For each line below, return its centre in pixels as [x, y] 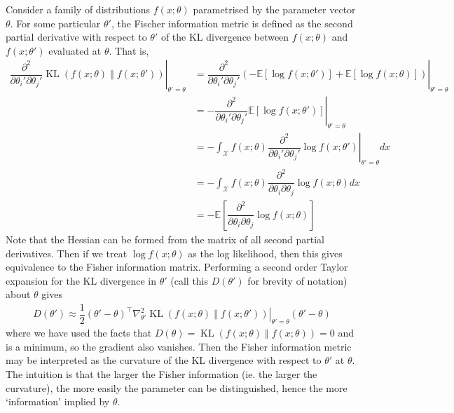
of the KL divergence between [225, 37]
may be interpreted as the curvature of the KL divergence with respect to [164, 360]
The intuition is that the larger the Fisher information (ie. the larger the [161, 373]
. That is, [129, 50]
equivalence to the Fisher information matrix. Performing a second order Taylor [177, 267]
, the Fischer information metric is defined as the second [232, 23]
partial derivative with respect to [76, 37]
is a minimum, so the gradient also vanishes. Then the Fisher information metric [179, 346]
